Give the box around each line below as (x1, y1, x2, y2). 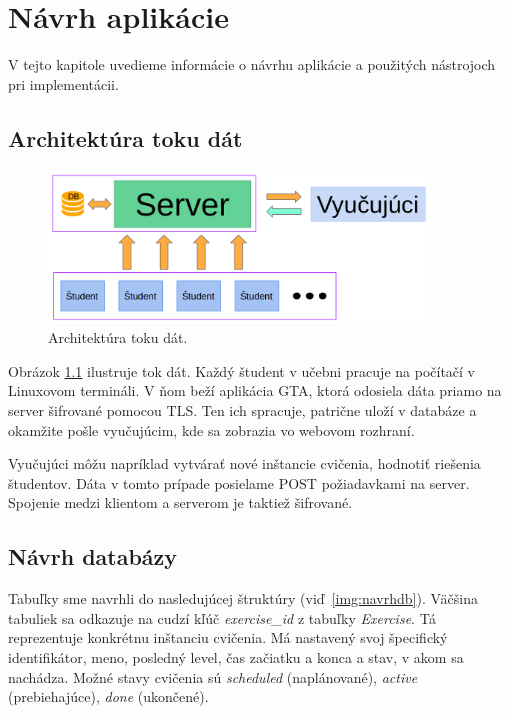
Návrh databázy (8, 541, 178, 572)
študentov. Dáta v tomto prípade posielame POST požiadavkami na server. (8, 472, 470, 493)
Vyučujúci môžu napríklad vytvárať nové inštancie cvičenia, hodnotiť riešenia (8, 453, 481, 474)
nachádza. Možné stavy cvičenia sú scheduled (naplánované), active (8, 666, 418, 687)
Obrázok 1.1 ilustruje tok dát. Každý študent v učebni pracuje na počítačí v (8, 360, 476, 381)
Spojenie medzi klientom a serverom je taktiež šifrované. (8, 492, 353, 513)
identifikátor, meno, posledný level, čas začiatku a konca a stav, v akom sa (8, 647, 464, 667)
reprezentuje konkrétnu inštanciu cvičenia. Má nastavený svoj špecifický (8, 627, 448, 648)
